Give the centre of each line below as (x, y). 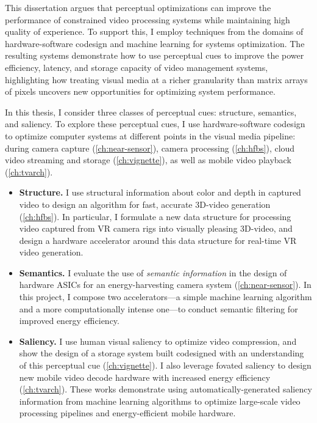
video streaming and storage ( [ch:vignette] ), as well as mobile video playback (148, 160)
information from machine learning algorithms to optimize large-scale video (160, 401)
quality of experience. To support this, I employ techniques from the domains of (154, 31)
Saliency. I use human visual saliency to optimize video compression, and (158, 341)
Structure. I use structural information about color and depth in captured (160, 192)
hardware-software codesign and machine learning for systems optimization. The (155, 43)
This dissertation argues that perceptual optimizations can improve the (138, 7)
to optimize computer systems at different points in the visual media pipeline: (150, 135)
